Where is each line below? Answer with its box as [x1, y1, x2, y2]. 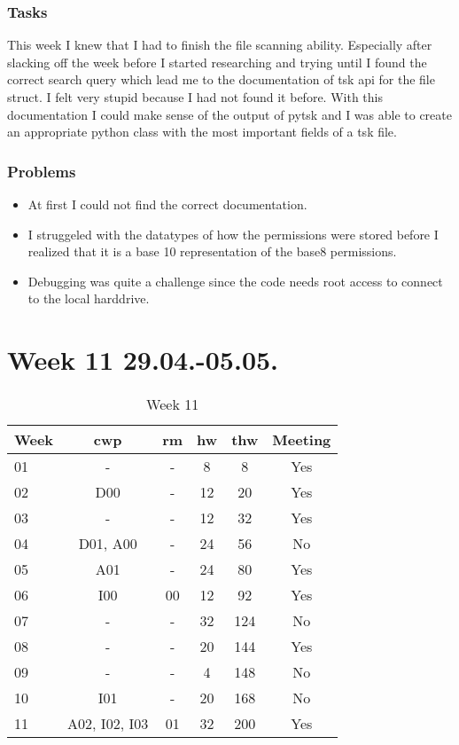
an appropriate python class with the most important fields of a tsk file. [7, 122, 397, 141]
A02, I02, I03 [67, 713, 149, 734]
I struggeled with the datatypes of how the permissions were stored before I [27, 224, 439, 243]
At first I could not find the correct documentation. [27, 195, 307, 213]
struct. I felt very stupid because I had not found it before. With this [7, 88, 383, 106]
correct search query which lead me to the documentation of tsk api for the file [7, 70, 435, 89]
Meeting [272, 429, 331, 451]
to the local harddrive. [27, 289, 150, 308]
